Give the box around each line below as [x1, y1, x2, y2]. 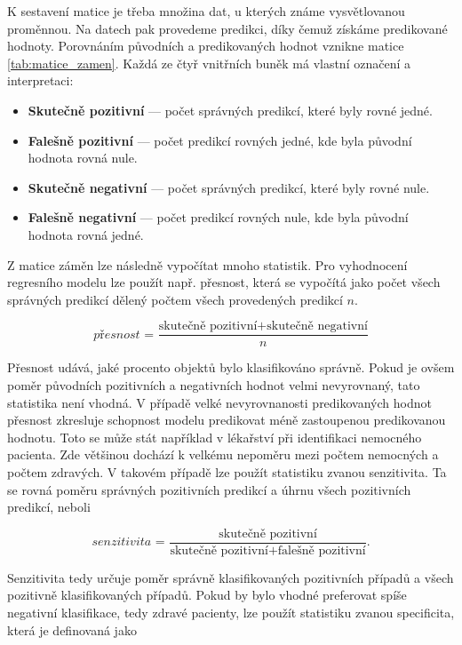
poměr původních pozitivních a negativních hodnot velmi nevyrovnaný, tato [7, 375, 420, 394]
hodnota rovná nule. [28, 148, 138, 167]
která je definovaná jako [7, 620, 137, 639]
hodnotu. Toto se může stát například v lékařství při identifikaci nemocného [7, 427, 422, 446]
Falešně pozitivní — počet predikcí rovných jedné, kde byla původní [28, 131, 412, 149]
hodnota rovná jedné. [28, 225, 144, 243]
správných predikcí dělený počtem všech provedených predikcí [7, 290, 343, 308]
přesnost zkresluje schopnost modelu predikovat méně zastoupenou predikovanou [7, 410, 446, 429]
